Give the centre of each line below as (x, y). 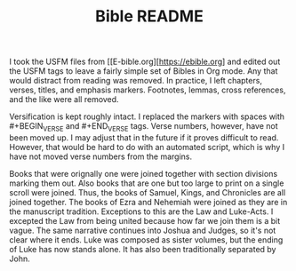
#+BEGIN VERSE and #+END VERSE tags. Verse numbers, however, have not (144, 127)
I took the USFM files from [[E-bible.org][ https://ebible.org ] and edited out (145, 62)
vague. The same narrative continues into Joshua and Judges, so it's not (143, 230)
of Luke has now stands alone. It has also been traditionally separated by (143, 249)
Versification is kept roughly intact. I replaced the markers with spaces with (147, 116)
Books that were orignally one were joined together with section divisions (144, 173)
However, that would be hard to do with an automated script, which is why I (147, 147)
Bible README (149, 16)
